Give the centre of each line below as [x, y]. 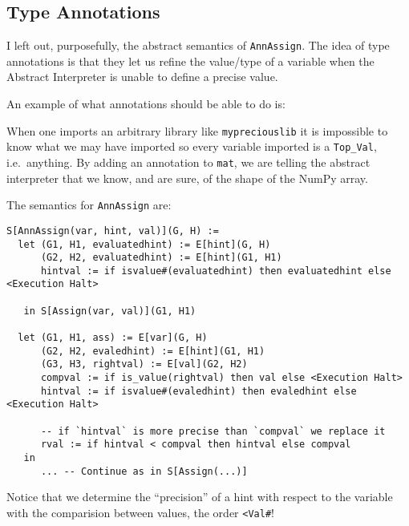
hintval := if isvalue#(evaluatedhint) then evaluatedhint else [216, 271]
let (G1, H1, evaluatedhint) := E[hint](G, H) [144, 244]
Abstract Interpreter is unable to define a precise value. [142, 77]
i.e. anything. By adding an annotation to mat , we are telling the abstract [188, 162]
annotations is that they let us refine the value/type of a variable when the [190, 61]
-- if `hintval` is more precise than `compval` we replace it [213, 431]
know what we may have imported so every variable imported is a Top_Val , [192, 146]
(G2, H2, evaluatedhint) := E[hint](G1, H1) [161, 258]
